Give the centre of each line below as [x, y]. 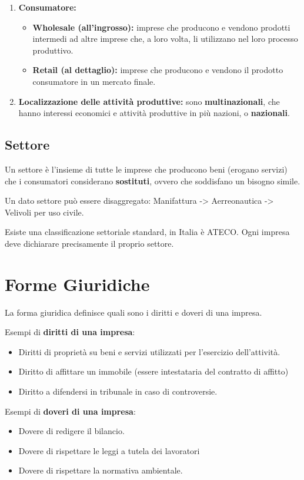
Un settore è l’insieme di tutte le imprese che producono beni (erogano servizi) [146, 169]
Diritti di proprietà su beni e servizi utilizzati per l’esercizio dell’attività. [149, 351]
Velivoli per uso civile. [44, 212]
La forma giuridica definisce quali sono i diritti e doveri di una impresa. [133, 312]
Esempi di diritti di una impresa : [70, 332]
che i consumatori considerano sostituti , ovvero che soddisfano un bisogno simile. [153, 181]
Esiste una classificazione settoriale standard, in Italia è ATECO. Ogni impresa [147, 232]
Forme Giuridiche [77, 284]
